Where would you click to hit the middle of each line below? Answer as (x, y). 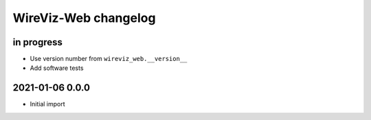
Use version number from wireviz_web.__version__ (109, 59)
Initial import (47, 104)
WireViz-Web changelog (84, 18)
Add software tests (57, 68)
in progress (38, 42)
